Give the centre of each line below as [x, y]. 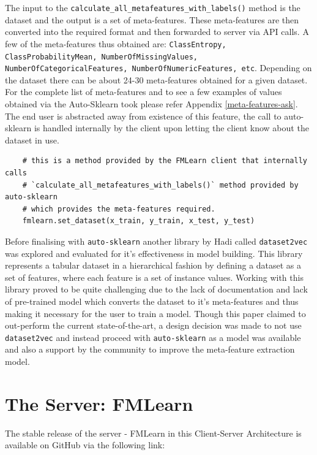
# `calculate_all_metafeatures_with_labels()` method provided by [160, 185]
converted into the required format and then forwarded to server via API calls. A [157, 32]
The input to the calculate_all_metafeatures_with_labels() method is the [153, 7]
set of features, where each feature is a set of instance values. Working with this [154, 277]
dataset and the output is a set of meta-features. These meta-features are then [152, 19]
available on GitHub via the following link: [85, 445]
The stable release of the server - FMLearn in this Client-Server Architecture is [153, 433]
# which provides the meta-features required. [119, 209]
